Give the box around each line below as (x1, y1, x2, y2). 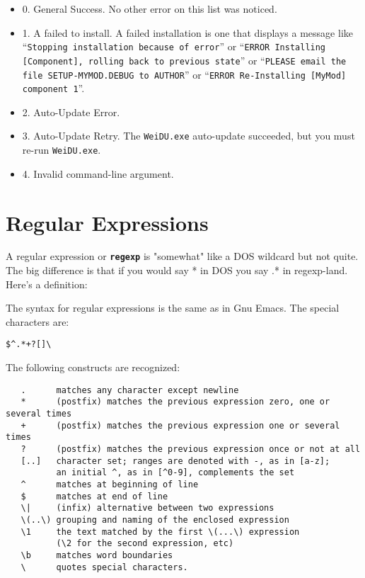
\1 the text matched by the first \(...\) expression (21, 526, 300, 537)
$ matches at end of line (21, 491, 168, 501)
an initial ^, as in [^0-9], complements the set (56, 467, 295, 478)
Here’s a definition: (6, 276, 88, 291)
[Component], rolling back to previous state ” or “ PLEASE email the (22, 52, 347, 67)
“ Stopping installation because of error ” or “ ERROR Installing (22, 39, 326, 54)
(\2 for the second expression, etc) (56, 538, 234, 549)
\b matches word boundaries (21, 550, 173, 560)
